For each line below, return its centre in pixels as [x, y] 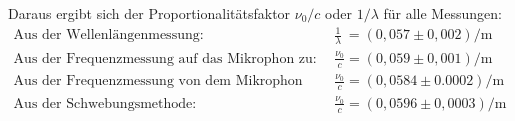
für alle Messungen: [442, 13]
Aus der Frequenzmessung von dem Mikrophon [158, 81]
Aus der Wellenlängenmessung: [108, 35]
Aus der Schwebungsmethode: [105, 103]
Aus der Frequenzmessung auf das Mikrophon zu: [165, 58]
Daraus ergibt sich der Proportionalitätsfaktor [149, 13]
